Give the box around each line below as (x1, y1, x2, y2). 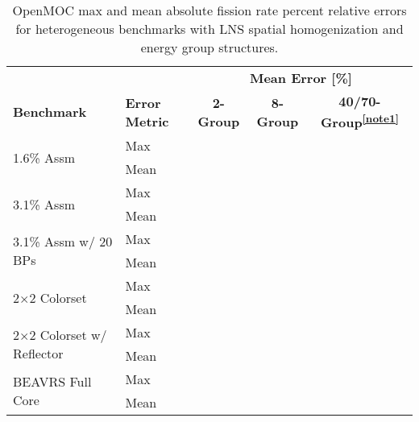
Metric (125, 111, 169, 130)
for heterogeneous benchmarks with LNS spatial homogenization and (15, 19, 404, 38)
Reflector (13, 344, 64, 363)
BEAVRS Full (13, 372, 92, 391)
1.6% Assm (13, 147, 76, 167)
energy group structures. (140, 38, 279, 56)
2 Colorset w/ (29, 325, 107, 345)
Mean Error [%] (249, 68, 352, 87)
